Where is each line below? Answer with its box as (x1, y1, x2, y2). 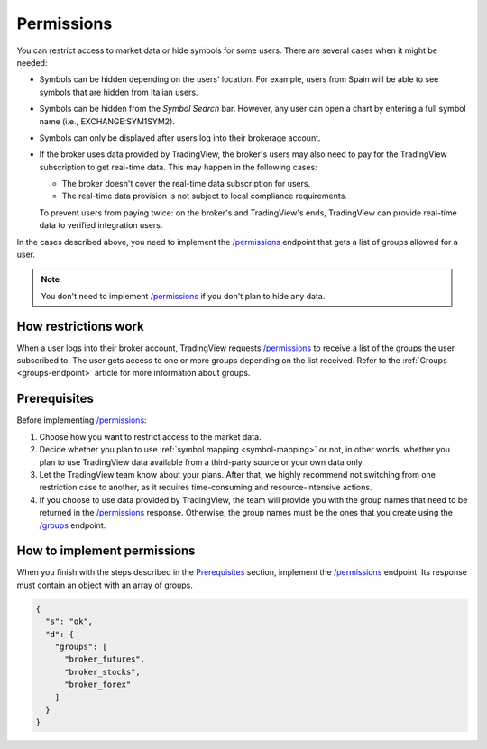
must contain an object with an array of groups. (16, 580, 193, 590)
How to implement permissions (16, 543, 196, 559)
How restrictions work (16, 318, 144, 333)
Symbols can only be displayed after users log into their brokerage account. (39, 132, 321, 143)
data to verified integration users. (39, 220, 163, 231)
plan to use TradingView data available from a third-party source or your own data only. (39, 456, 365, 468)
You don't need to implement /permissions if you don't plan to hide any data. (41, 290, 326, 301)
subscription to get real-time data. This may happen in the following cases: (39, 161, 317, 172)
